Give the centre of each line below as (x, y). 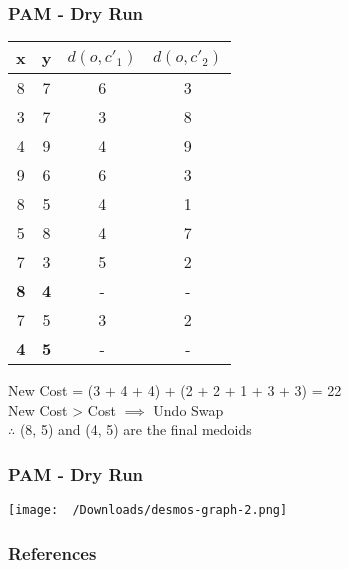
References (52, 552)
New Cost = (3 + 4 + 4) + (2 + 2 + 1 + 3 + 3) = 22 (175, 390)
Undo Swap (188, 409)
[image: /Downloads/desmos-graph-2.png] (148, 510)
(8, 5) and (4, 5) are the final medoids (135, 429)
